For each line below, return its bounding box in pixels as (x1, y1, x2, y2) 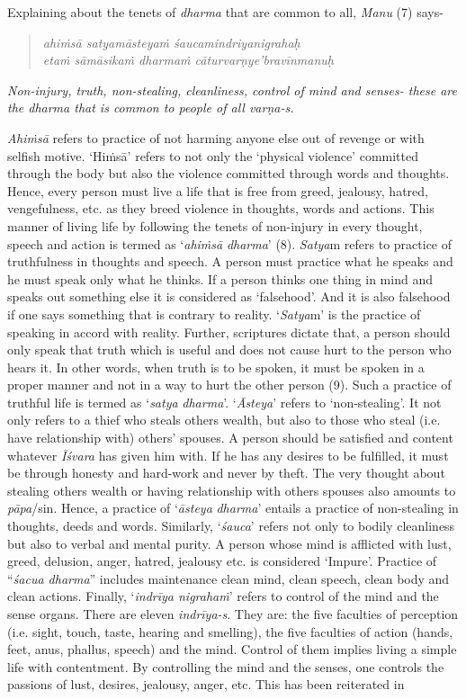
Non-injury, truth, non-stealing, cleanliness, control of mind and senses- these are (7, 80, 457, 99)
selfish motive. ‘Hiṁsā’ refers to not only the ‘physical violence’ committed (7, 146, 418, 165)
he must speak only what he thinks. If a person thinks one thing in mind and (7, 269, 433, 288)
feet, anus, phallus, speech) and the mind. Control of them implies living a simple (7, 640, 457, 659)
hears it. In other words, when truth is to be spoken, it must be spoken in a (7, 357, 425, 376)
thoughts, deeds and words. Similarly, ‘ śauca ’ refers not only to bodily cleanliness (7, 516, 455, 535)
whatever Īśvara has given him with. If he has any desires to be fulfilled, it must (7, 445, 449, 464)
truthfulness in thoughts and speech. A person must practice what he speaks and (7, 252, 453, 271)
